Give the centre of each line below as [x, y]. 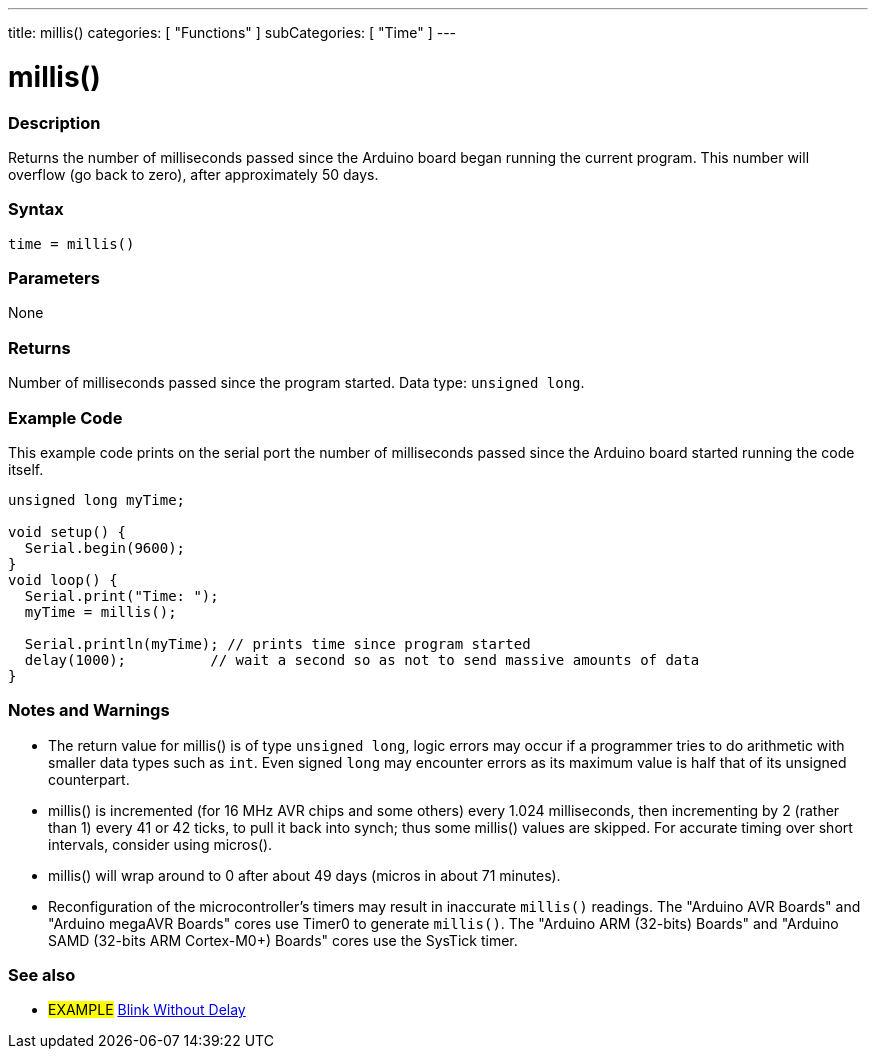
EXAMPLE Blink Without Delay [147, 1010]
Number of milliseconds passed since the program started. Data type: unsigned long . [296, 383]
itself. [26, 469]
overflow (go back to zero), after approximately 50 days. [193, 174]
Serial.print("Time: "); [121, 595]
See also [42, 975]
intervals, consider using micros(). [160, 844]
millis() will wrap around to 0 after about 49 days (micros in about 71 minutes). [304, 875]
